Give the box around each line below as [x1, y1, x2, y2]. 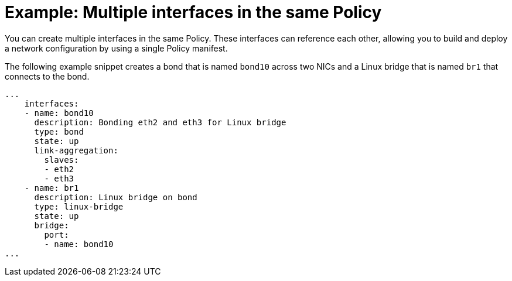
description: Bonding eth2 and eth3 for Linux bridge [34, 117, 286, 127]
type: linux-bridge [34, 201, 124, 211]
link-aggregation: [34, 145, 118, 155]
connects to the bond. [5, 71, 90, 81]
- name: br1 [24, 183, 79, 193]
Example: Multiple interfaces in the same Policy [5, 2, 382, 22]
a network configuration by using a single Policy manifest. [5, 43, 228, 53]
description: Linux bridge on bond [34, 192, 197, 202]
